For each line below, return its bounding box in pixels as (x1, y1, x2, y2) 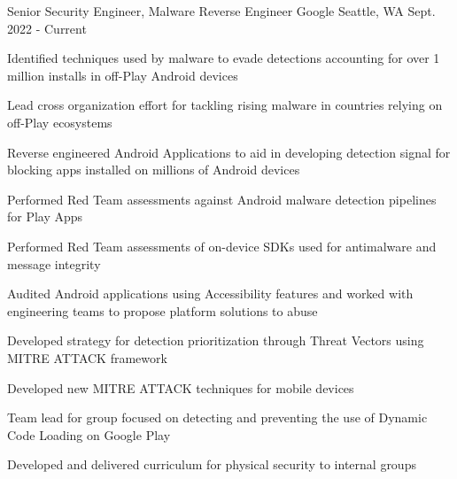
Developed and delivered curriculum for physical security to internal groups (7, 455, 416, 474)
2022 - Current (7, 19, 87, 37)
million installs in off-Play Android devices (7, 66, 238, 84)
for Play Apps (7, 207, 83, 226)
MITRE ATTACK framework (7, 348, 167, 367)
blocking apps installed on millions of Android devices (7, 160, 300, 179)
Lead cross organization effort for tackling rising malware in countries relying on (7, 96, 443, 114)
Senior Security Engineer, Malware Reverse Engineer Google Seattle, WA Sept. (7, 2, 436, 19)
